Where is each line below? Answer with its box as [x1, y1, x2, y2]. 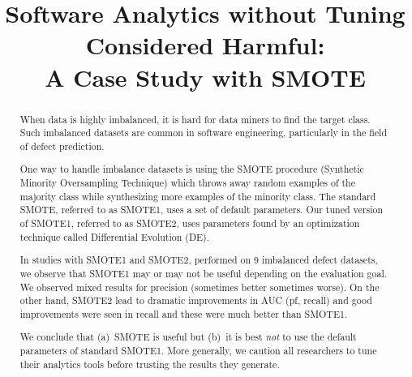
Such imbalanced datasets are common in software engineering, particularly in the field [19, 126, 388, 139]
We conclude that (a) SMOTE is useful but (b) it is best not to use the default [19, 330, 357, 344]
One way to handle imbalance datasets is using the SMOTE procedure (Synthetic [19, 162, 364, 176]
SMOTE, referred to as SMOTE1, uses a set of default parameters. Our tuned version [19, 203, 383, 216]
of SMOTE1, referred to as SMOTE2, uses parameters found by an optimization [19, 216, 360, 230]
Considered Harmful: [85, 28, 325, 62]
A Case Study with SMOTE [45, 60, 366, 93]
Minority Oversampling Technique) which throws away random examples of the [19, 176, 355, 190]
